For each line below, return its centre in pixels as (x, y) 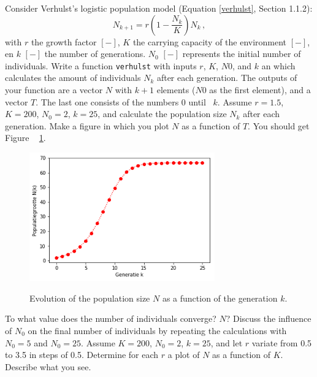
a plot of (184, 355)
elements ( (176, 90)
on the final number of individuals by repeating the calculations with (157, 330)
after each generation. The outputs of (227, 78)
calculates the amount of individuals (73, 78)
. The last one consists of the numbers (107, 101)
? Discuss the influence (269, 318)
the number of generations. (95, 54)
